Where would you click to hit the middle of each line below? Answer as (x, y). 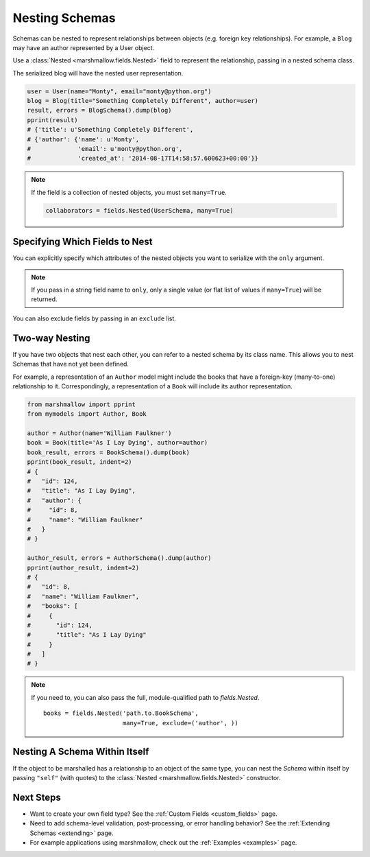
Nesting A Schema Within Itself (81, 752)
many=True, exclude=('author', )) (181, 723)
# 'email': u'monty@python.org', (105, 149)
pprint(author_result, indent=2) (83, 567)
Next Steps (37, 797)
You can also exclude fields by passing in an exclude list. (94, 318)
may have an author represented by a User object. (84, 47)
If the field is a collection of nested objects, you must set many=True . (129, 192)
